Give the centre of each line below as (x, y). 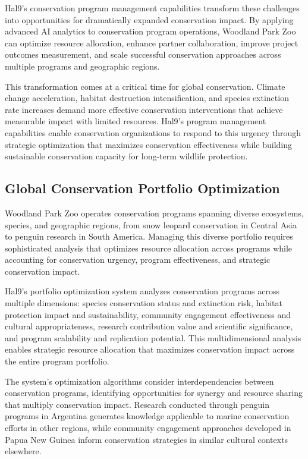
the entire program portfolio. (57, 361)
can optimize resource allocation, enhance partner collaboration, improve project (152, 43)
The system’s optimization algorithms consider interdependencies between (139, 381)
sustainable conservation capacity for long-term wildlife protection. (126, 156)
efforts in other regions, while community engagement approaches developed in (148, 428)
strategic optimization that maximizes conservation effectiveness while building (149, 144)
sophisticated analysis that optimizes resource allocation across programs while (149, 248)
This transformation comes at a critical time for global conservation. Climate (145, 86)
